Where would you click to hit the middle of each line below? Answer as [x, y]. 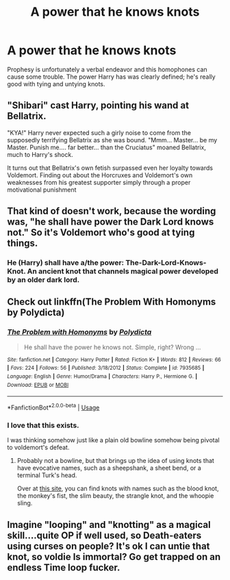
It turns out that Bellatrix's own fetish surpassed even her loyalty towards [110, 168]
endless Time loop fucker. [64, 567]
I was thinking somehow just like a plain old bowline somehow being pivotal [114, 440]
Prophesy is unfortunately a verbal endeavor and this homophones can [107, 69]
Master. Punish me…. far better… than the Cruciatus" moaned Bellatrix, [107, 147]
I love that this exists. [43, 425]
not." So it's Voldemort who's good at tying [101, 232]
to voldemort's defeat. [38, 447]
